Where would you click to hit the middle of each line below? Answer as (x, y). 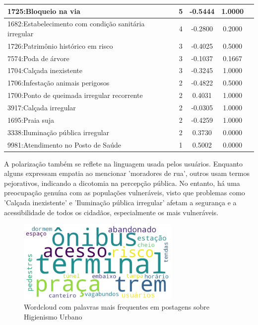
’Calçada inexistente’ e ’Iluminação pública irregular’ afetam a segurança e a (120, 202)
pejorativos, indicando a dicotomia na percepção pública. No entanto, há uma (122, 183)
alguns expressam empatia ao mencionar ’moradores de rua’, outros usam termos (127, 173)
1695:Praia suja (31, 120)
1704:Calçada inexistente (45, 70)
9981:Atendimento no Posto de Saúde (64, 144)
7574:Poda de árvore (38, 58)
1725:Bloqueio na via (44, 11)
